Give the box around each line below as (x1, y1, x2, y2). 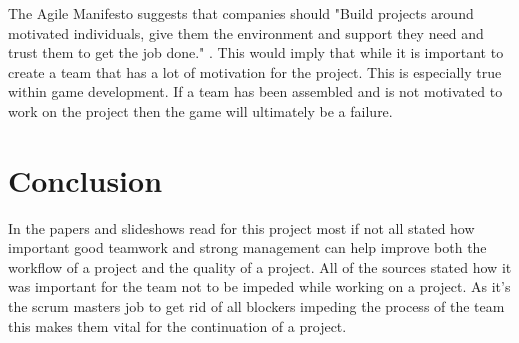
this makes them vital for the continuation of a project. (8, 315, 347, 336)
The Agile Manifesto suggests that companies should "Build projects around (8, 3, 474, 23)
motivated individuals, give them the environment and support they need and (8, 22, 484, 43)
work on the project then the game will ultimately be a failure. (8, 100, 393, 121)
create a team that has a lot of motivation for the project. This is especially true (8, 61, 502, 82)
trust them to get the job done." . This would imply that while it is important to (8, 42, 504, 63)
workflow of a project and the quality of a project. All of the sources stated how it (8, 256, 512, 277)
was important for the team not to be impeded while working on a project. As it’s (8, 276, 511, 297)
